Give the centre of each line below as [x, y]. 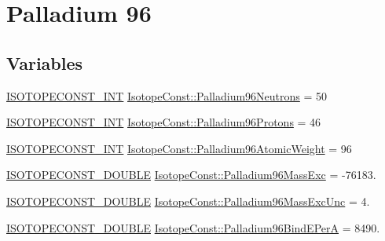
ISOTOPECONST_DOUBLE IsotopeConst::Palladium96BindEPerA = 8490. [193, 227]
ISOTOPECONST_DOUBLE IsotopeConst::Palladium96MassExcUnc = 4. [188, 201]
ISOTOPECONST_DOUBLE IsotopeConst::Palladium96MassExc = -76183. [191, 175]
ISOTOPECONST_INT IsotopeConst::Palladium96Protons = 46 [164, 122]
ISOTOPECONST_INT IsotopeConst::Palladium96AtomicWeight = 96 [179, 148]
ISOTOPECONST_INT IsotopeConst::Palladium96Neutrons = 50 [167, 95]
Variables [45, 62]
